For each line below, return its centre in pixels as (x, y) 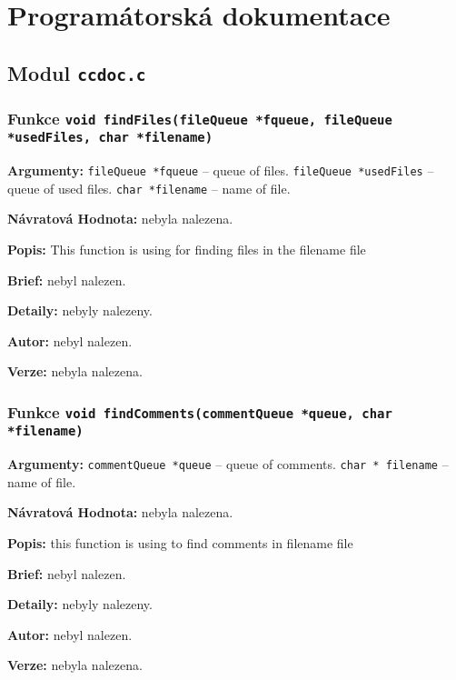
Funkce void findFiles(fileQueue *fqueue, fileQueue (200, 118)
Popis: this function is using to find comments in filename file (180, 542)
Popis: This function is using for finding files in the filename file (187, 249)
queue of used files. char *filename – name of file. (149, 188)
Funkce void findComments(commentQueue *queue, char (200, 411)
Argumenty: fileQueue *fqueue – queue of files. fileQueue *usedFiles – (221, 170)
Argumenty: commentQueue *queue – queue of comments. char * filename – (228, 464)
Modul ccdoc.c (77, 72)
